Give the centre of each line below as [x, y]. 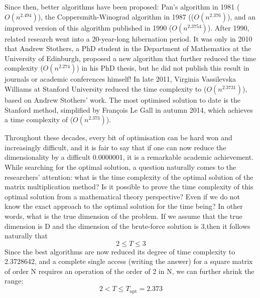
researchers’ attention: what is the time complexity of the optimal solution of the [129, 177]
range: [14, 281]
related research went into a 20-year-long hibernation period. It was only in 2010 [128, 38]
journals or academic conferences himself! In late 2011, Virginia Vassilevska [120, 79]
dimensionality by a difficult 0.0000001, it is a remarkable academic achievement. [129, 157]
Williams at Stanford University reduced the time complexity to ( [106, 88]
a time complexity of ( [39, 119]
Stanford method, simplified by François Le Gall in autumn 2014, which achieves [129, 109]
